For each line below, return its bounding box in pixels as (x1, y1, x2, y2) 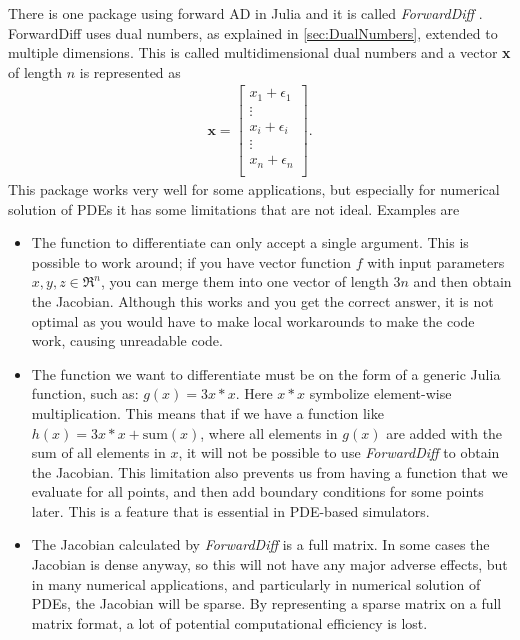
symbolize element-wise (309, 383, 452, 404)
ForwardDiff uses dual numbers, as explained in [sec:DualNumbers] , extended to (8, 22, 498, 43)
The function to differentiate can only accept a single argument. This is (31, 232, 469, 253)
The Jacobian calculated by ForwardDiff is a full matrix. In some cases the (31, 534, 490, 555)
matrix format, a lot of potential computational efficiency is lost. (31, 612, 428, 633)
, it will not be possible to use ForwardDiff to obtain (178, 442, 500, 463)
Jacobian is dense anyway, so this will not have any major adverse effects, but (31, 554, 508, 575)
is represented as (79, 61, 181, 82)
